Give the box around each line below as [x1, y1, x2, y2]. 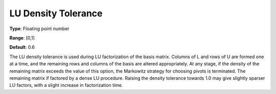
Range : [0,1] [9, 35, 35, 41]
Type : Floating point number [9, 26, 70, 32]
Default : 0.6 [9, 44, 35, 51]
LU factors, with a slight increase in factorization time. [9, 82, 123, 88]
